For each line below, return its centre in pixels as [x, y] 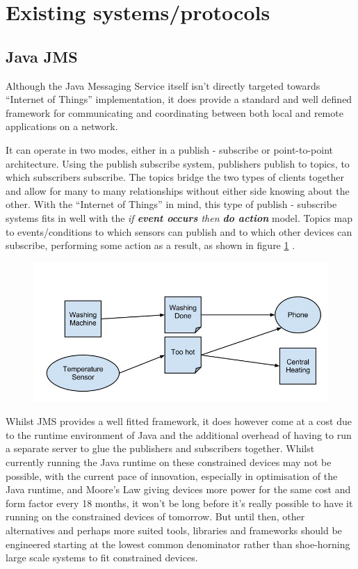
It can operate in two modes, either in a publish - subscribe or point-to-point [170, 149]
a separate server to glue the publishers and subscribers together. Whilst [160, 448]
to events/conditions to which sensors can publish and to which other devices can [179, 231]
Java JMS [42, 56]
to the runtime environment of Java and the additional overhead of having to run [179, 434]
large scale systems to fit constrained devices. [102, 558]
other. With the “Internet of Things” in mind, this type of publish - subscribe [171, 204]
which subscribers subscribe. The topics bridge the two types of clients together [175, 177]
